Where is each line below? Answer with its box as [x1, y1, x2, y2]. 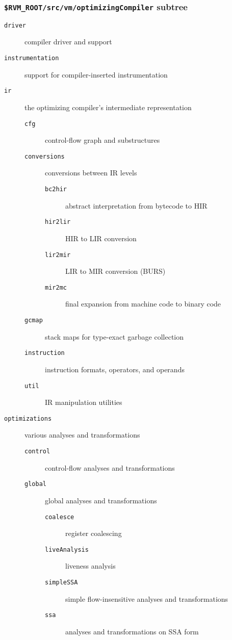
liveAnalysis [45, 546, 89, 553]
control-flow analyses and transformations [45, 462, 175, 473]
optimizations [4, 415, 52, 422]
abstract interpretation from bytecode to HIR [65, 200, 208, 211]
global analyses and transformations [45, 495, 157, 505]
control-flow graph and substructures [45, 135, 160, 145]
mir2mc [45, 284, 67, 291]
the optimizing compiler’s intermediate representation [24, 101, 192, 112]
